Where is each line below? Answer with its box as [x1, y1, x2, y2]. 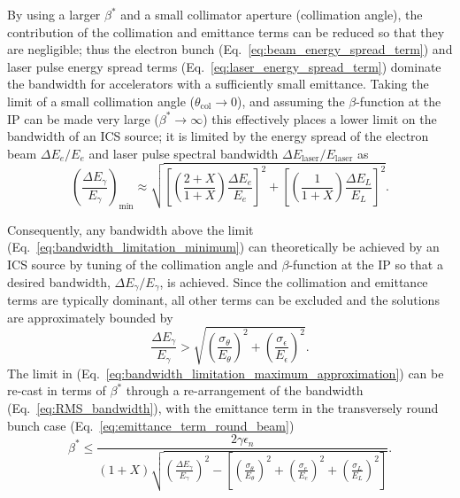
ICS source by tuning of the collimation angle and [7, 254, 278, 273]
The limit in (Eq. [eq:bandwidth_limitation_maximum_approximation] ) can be [7, 363, 444, 382]
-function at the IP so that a [288, 254, 443, 273]
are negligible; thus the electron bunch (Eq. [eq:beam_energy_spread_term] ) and [7, 40, 453, 58]
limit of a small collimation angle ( [7, 91, 195, 110]
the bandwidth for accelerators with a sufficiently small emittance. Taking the [7, 74, 429, 93]
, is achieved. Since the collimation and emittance [159, 272, 428, 291]
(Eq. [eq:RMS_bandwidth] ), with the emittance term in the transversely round [7, 398, 439, 416]
